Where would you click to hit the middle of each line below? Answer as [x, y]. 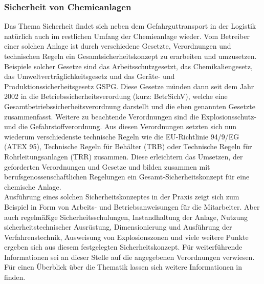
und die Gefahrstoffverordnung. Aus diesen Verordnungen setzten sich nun [120, 126]
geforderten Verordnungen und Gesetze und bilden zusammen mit [107, 166]
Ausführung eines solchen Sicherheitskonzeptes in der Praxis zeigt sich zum [122, 197]
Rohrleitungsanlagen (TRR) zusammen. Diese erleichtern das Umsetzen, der [124, 156]
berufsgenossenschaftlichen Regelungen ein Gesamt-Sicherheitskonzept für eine [127, 177]
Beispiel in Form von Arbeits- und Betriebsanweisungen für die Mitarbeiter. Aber [132, 206]
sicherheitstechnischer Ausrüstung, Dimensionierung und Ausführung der [118, 227]
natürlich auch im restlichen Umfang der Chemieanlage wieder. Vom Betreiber [127, 36]
